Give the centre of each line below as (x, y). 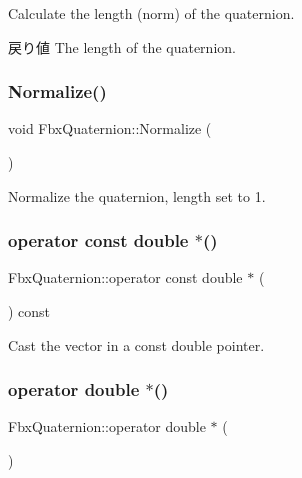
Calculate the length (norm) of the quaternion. (151, 13)
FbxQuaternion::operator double (107, 426)
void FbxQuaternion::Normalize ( (110, 128)
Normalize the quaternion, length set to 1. (137, 195)
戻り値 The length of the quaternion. (122, 46)
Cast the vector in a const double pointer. (136, 344)
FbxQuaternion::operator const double (125, 277)
